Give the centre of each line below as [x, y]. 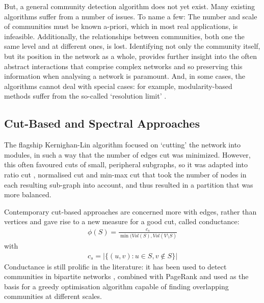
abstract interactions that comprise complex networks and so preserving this [123, 66]
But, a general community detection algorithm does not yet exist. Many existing [130, 6]
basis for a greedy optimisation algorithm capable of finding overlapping [116, 286]
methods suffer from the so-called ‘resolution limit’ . [85, 96]
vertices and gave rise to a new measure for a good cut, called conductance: [122, 221]
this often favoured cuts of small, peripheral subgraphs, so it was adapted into [126, 164]
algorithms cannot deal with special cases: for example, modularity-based [118, 86]
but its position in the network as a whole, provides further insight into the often [131, 56]
